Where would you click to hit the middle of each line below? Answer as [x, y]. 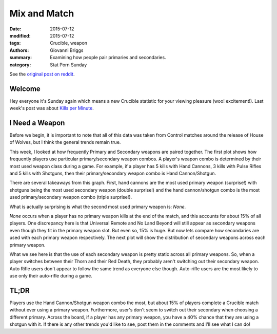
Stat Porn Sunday [68, 65]
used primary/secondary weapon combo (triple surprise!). [71, 197]
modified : [20, 35]
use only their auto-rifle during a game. [51, 276]
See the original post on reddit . [42, 74]
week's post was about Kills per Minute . [52, 108]
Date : [15, 29]
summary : [21, 58]
